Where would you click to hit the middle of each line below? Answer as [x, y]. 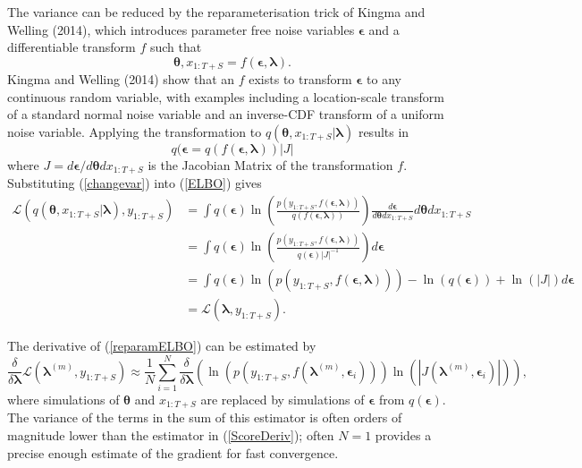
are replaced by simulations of [283, 399]
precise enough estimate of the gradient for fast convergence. [173, 452]
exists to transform [300, 79]
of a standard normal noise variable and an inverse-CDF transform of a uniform [226, 114]
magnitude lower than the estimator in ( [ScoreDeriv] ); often [171, 434]
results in [384, 132]
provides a [403, 434]
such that [176, 47]
